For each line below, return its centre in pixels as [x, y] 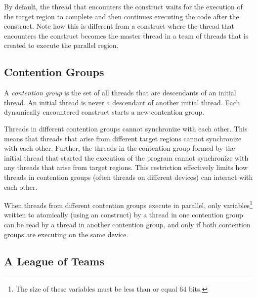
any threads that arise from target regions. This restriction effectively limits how [126, 167]
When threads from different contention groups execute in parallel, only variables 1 [128, 204]
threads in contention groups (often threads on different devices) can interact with [128, 177]
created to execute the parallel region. [61, 45]
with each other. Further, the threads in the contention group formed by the [120, 148]
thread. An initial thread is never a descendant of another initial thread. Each [122, 102]
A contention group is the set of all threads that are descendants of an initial [120, 93]
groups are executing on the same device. [66, 234]
